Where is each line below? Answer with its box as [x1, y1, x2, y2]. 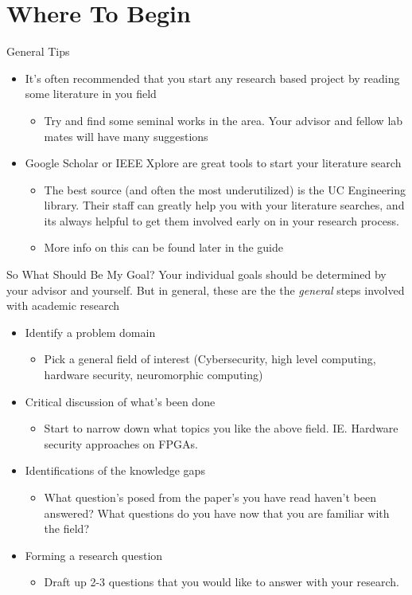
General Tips [6, 43, 70, 60]
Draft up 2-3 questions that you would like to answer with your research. [44, 573, 399, 590]
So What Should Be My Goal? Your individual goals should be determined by [6, 266, 387, 283]
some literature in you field [25, 85, 157, 102]
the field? [44, 520, 89, 537]
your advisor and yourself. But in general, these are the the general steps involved [6, 281, 405, 298]
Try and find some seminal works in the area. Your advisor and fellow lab [44, 112, 403, 128]
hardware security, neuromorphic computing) [44, 366, 263, 383]
